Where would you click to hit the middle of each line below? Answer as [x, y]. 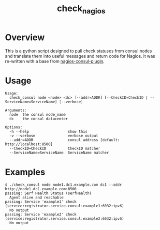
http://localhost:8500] [29, 144]
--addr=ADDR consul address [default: [65, 140]
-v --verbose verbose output [54, 136]
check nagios [81, 9]
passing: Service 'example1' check [41, 202]
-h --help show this [49, 132]
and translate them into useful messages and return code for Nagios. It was [80, 56]
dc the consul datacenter [39, 119]
